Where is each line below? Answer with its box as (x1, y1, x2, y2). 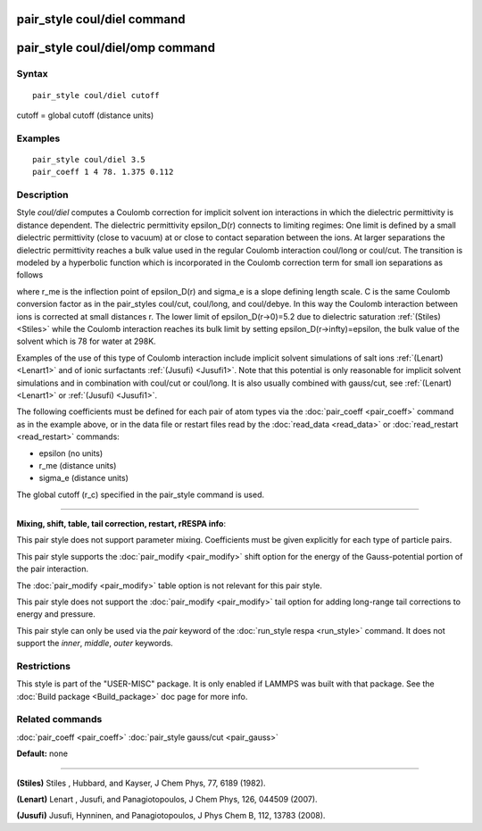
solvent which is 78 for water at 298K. (16, 336, 156, 347)
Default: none (16, 748, 69, 759)
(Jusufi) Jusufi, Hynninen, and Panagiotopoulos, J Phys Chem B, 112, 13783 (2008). (16, 810, 326, 821)
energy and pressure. (16, 609, 96, 619)
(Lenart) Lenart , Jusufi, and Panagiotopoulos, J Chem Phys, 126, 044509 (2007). (16, 794, 318, 805)
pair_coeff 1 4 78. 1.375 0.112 (32, 167, 174, 178)
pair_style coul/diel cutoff (32, 90, 160, 100)
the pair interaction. (16, 563, 89, 575)
